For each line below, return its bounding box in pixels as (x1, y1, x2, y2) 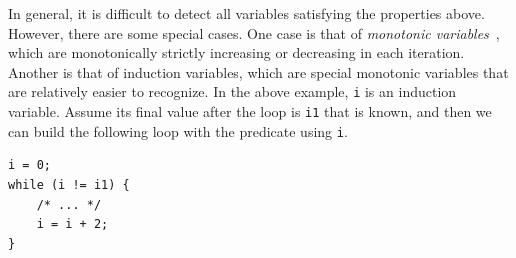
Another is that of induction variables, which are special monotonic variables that (8, 61, 509, 82)
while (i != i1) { (8, 177, 130, 192)
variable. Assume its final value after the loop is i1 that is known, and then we (8, 101, 492, 122)
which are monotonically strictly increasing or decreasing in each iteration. (8, 42, 465, 63)
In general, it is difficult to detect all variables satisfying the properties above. (8, 3, 485, 23)
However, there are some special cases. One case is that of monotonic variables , (8, 22, 500, 43)
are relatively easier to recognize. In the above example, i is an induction (8, 81, 457, 102)
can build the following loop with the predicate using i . (8, 120, 348, 141)
